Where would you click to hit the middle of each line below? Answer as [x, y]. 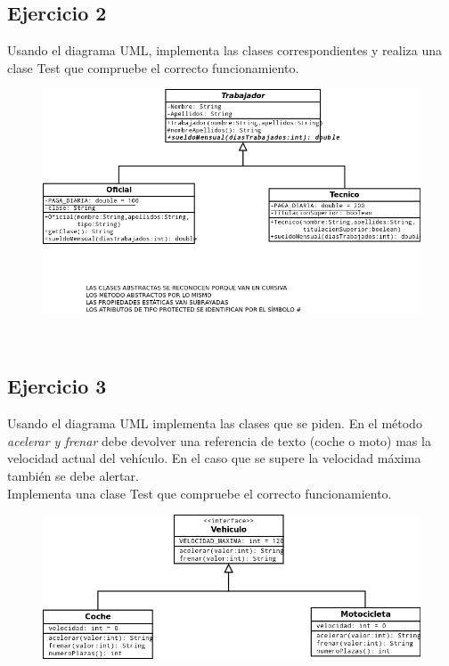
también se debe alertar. [73, 475]
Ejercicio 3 [57, 386]
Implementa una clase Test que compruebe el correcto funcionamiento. [200, 493]
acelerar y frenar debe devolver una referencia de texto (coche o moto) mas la [219, 440]
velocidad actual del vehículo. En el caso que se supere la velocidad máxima [214, 458]
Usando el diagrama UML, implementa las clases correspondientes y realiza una [225, 50]
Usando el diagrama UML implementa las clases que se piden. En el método [215, 423]
